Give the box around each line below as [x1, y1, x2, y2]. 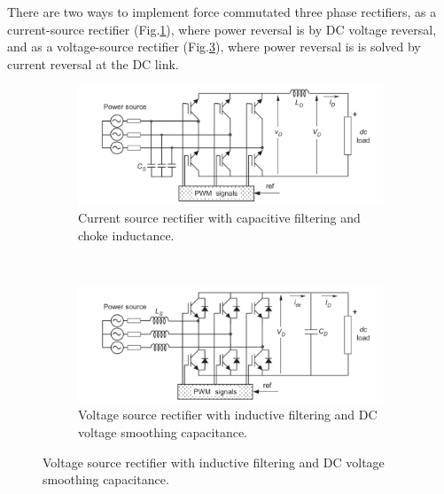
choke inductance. [78, 226, 175, 244]
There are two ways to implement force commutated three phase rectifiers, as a [7, 3, 437, 20]
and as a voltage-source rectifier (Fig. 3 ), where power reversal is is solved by [7, 37, 421, 56]
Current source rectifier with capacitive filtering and [78, 208, 361, 227]
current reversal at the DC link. [7, 54, 179, 73]
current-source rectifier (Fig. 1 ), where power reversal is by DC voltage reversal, [7, 20, 437, 38]
